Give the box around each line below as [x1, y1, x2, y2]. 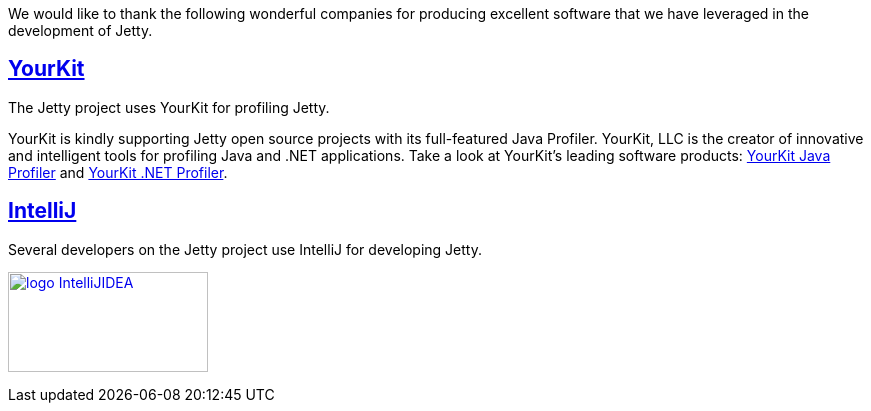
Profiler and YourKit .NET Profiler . [8, 163, 228, 181]
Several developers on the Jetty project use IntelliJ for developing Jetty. [8, 240, 482, 258]
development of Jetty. [8, 22, 153, 39]
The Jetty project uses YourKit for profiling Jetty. [8, 98, 330, 116]
